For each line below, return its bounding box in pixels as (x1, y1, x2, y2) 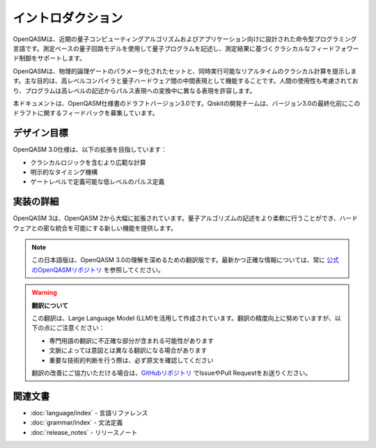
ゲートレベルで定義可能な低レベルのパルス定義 (30, 177, 165, 186)
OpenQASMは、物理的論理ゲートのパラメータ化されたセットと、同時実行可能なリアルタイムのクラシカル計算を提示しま (13, 67, 357, 75)
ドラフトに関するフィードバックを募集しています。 (13, 109, 159, 118)
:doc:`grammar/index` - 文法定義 (30, 418, 123, 427)
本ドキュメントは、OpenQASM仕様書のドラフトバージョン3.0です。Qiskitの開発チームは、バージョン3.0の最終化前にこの (13, 99, 361, 107)
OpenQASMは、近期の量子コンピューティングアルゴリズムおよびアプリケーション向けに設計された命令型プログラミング (13, 35, 357, 43)
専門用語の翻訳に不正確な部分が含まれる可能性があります (49, 336, 214, 344)
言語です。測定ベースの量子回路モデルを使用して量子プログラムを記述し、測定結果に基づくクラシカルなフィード (13, 44, 335, 52)
